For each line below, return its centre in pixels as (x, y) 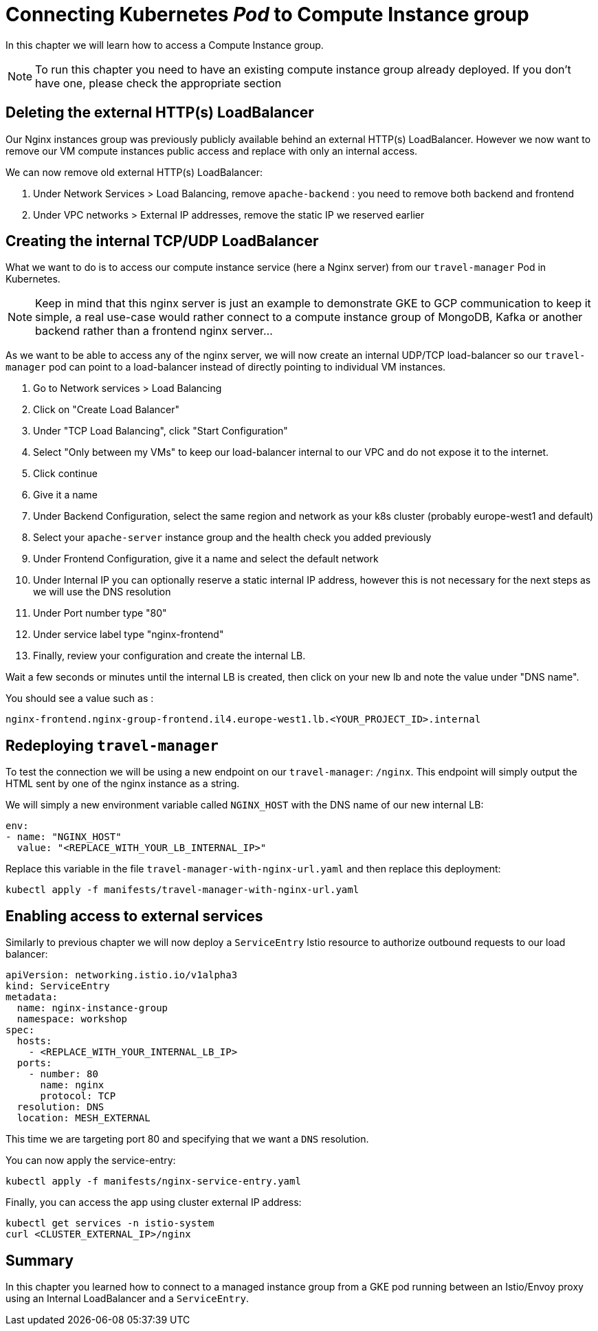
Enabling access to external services (134, 916)
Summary (40, 1260)
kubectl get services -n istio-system (110, 1223)
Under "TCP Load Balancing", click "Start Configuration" (160, 431)
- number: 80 (63, 1074)
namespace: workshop (72, 1019)
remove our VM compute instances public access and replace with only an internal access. (212, 151)
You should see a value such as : (80, 698)
